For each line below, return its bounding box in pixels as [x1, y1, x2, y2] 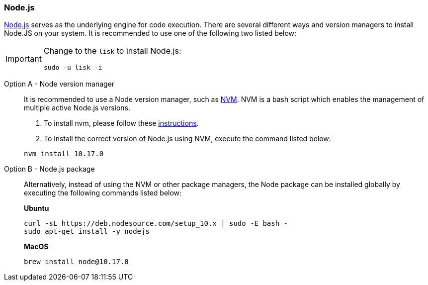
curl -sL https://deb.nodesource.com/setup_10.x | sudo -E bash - [24, 219, 288, 228]
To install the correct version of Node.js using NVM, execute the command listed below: [44, 134, 331, 143]
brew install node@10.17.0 [24, 258, 129, 266]
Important [5, 53, 42, 64]
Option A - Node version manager [4, 80, 115, 89]
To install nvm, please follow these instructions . [44, 119, 199, 128]
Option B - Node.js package [4, 165, 95, 174]
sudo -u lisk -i [43, 64, 102, 72]
